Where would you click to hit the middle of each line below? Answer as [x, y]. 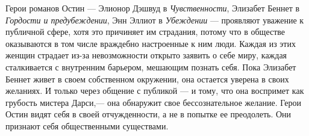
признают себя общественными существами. [87, 125]
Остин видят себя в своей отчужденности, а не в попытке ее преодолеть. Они [148, 114]
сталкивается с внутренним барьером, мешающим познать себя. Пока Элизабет [151, 66]
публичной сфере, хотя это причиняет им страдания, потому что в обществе [145, 32]
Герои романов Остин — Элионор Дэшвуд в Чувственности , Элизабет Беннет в [153, 8]
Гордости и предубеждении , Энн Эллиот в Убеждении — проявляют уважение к [155, 20]
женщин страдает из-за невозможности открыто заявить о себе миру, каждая [146, 55]
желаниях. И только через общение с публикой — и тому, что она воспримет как [155, 91]
